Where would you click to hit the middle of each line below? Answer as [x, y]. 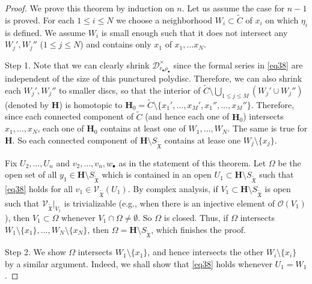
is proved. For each [40, 20]
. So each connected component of [75, 140]
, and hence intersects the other [206, 252]
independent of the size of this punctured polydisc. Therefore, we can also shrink [154, 78]
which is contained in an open [157, 174]
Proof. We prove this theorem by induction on [90, 8]
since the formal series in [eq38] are [238, 65]
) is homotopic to [91, 104]
